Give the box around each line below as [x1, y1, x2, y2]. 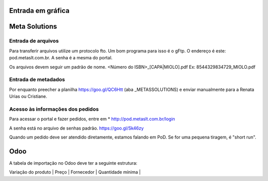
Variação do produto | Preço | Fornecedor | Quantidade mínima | [9, 169, 141, 175]
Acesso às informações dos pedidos [9, 105, 99, 112]
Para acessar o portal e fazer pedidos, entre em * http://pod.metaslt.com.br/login [9, 116, 176, 122]
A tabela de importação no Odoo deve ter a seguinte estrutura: [9, 160, 137, 166]
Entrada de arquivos [9, 38, 59, 45]
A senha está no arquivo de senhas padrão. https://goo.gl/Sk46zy [9, 125, 144, 131]
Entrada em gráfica [9, 6, 69, 15]
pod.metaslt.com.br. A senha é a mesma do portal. [9, 55, 113, 61]
